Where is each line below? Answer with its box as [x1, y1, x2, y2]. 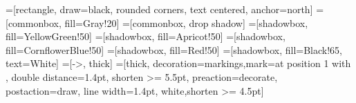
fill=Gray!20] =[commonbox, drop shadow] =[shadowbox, [64, 15, 308, 30]
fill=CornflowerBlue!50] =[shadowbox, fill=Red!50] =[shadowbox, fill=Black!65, [6, 42, 343, 57]
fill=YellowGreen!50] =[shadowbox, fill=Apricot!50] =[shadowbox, [6, 29, 285, 44]
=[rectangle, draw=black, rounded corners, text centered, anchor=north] [6, 2, 313, 16]
